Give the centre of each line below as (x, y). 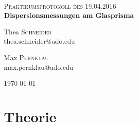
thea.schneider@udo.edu (39, 41)
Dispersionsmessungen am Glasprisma (69, 15)
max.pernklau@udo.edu (39, 67)
